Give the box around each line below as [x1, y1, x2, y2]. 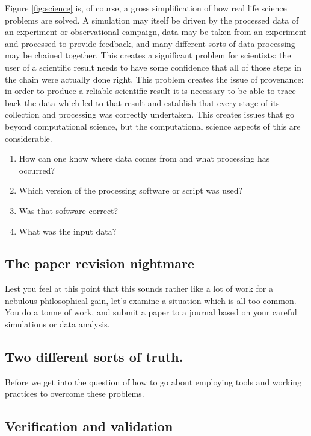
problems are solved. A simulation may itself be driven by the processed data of [5, 13, 299, 26]
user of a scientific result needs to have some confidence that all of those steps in [5, 60, 301, 73]
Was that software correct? [19, 204, 119, 216]
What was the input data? [19, 224, 117, 237]
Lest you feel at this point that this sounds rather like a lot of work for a [5, 282, 274, 295]
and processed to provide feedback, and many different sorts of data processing [5, 37, 295, 49]
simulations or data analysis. [5, 318, 110, 330]
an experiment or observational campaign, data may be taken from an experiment [5, 25, 307, 38]
